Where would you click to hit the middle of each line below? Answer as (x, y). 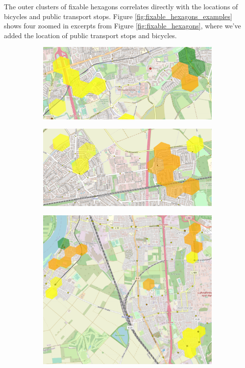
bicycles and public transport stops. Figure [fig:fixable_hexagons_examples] (118, 16)
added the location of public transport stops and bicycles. (90, 35)
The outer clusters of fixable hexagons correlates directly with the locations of (121, 6)
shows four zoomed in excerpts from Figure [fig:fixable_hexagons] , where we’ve (122, 26)
